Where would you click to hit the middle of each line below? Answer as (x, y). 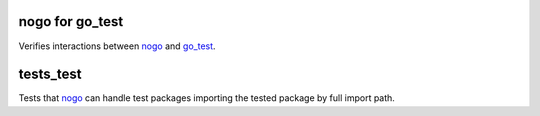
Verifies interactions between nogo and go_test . (117, 46)
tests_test (50, 74)
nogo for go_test (71, 21)
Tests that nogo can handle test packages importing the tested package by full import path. (206, 98)
